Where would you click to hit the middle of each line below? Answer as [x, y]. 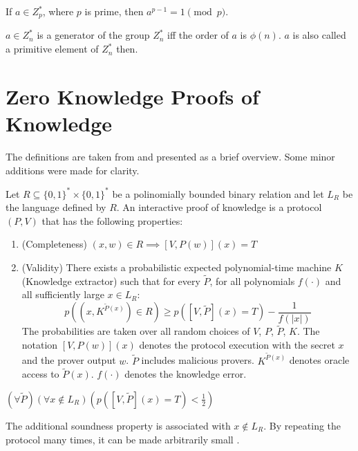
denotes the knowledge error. [186, 374]
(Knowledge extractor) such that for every [111, 280]
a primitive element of [52, 49]
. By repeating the [302, 425]
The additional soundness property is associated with [118, 425]
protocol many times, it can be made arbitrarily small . [123, 439]
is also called [319, 35]
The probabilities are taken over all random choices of [136, 331]
